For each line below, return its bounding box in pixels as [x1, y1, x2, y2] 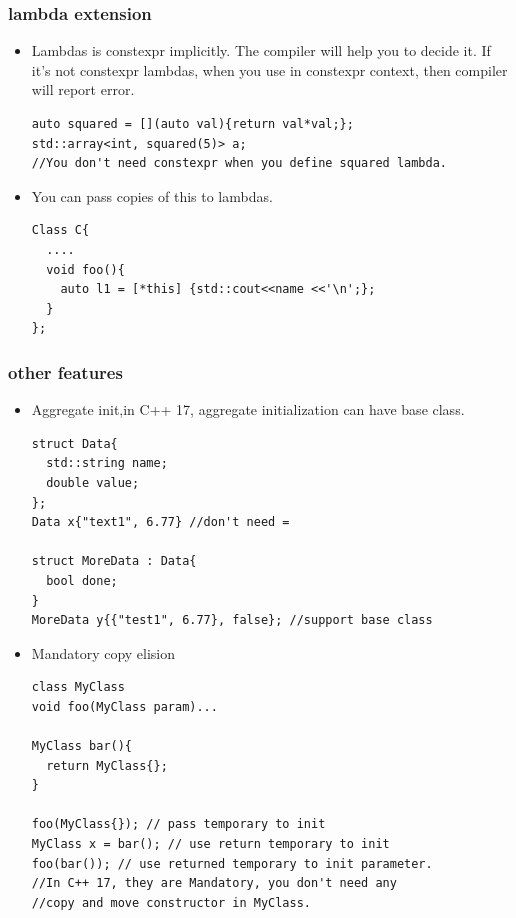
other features [8, 359, 123, 384]
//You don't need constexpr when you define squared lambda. [31, 156, 448, 171]
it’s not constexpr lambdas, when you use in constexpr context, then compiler [31, 59, 508, 80]
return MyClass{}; [46, 758, 168, 773]
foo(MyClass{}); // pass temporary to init [31, 817, 326, 832]
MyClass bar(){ [31, 739, 133, 754]
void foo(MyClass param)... [31, 699, 218, 714]
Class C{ [31, 223, 90, 238]
